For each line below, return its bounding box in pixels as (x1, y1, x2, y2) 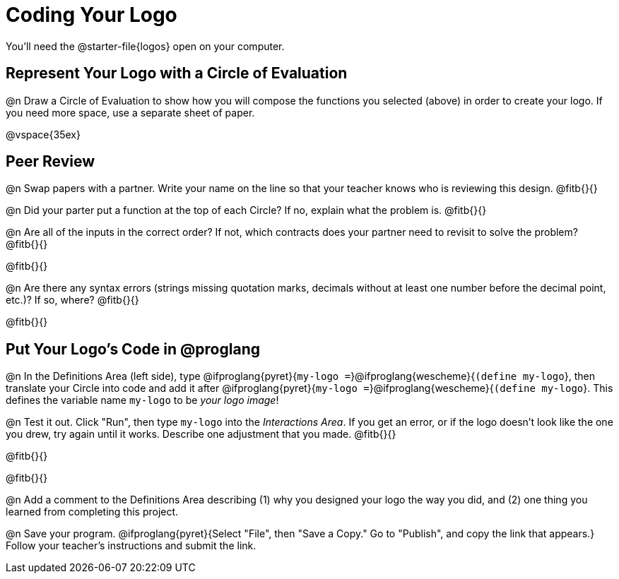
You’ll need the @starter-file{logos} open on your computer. (6, 40, 285, 52)
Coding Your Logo (6, 3, 177, 27)
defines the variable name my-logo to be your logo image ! (6, 394, 279, 407)
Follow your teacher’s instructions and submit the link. (6, 539, 257, 552)
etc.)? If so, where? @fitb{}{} (6, 294, 139, 306)
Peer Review (6, 153, 95, 171)
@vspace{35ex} (6, 128, 81, 141)
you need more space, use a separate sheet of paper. (6, 106, 255, 119)
